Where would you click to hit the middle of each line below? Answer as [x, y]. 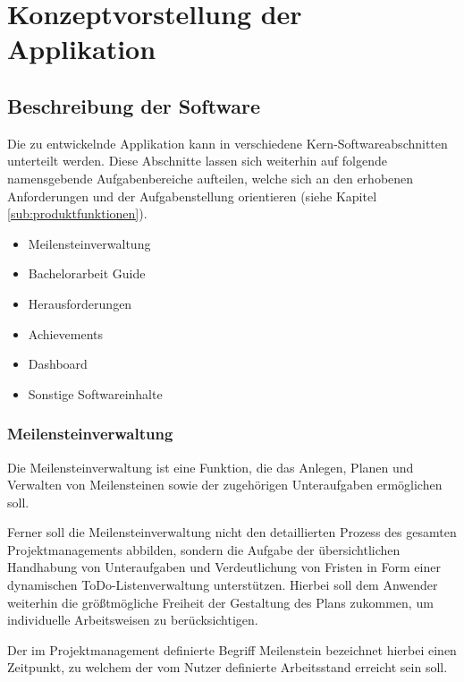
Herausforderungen [80, 303]
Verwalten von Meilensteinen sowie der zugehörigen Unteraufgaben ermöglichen [225, 485]
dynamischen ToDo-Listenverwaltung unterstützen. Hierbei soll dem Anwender [223, 585]
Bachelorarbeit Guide [87, 273]
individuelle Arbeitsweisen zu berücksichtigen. [133, 620]
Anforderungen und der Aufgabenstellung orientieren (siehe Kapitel [192, 196]
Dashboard [58, 364]
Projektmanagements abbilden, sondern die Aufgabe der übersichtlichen [204, 549]
